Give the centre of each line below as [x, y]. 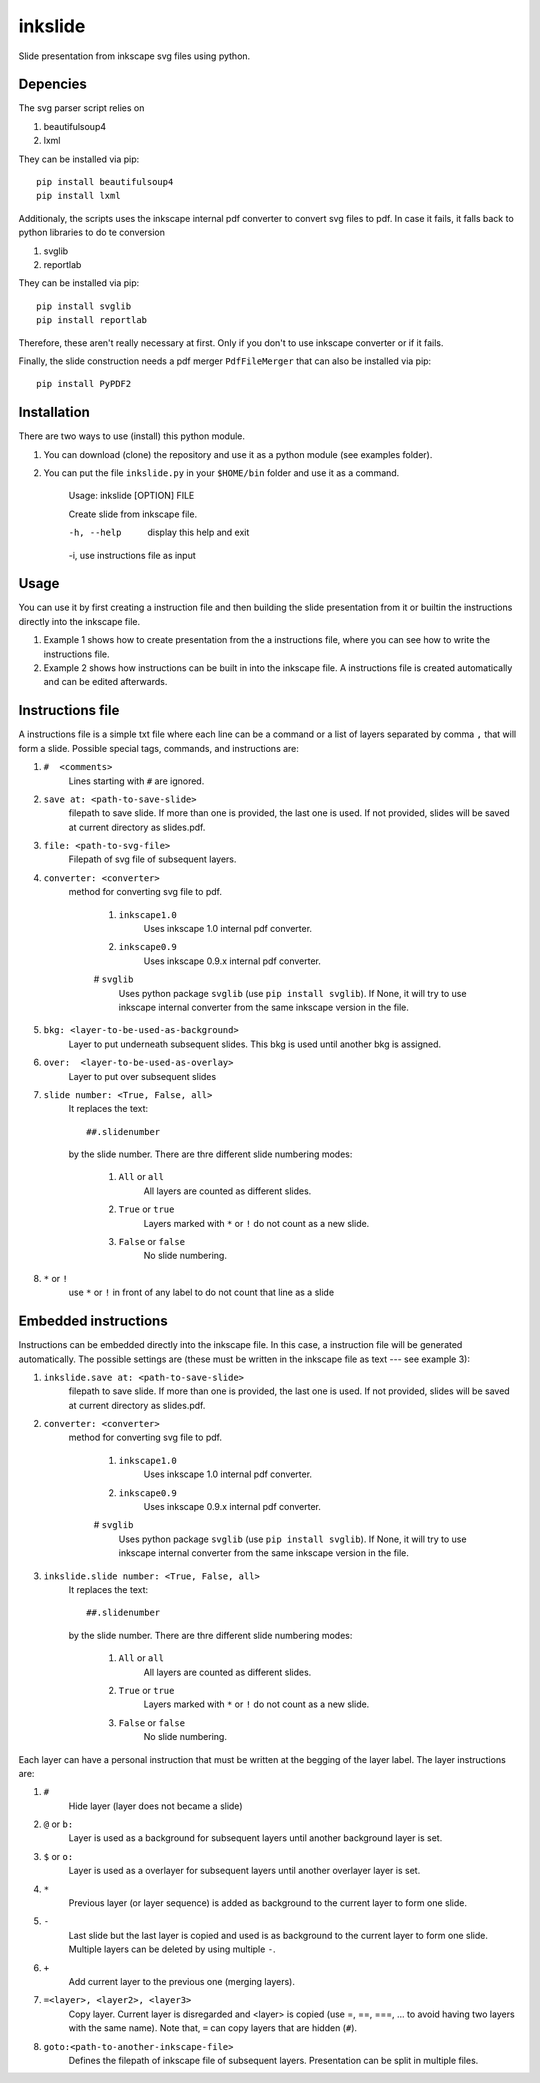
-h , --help [95, 533]
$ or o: [58, 1856]
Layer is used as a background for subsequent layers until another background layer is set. [255, 1838]
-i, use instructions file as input [132, 555]
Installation [54, 412]
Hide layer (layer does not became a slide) [155, 1806]
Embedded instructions [93, 1321]
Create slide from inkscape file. [133, 514]
